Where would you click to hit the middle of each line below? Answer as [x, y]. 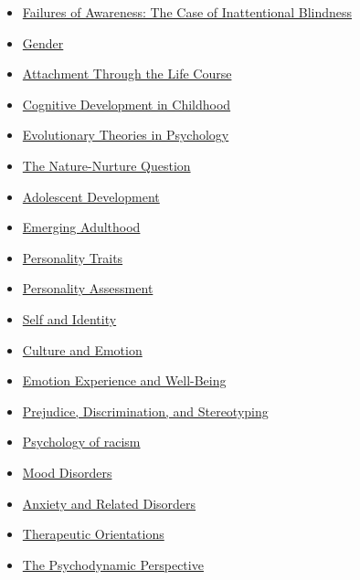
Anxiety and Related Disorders [109, 503]
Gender [43, 42]
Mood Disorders [67, 472]
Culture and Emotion [82, 349]
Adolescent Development [91, 196]
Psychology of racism [81, 442]
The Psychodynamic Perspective [113, 564]
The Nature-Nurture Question [106, 165]
